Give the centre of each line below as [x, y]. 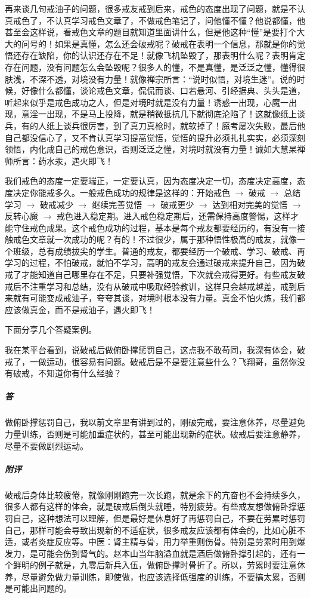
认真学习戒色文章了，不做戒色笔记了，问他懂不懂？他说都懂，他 [180, 20]
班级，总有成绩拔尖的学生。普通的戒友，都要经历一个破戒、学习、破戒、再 [159, 251]
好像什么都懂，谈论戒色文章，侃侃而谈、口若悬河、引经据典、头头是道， [163, 91]
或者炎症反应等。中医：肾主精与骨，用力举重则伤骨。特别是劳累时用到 [159, 542]
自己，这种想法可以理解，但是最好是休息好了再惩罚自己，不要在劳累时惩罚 [159, 518]
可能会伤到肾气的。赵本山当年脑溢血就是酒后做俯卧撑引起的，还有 [167, 553]
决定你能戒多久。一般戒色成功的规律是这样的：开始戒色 [121, 192]
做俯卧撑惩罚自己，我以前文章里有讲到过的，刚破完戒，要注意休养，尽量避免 [155, 422]
